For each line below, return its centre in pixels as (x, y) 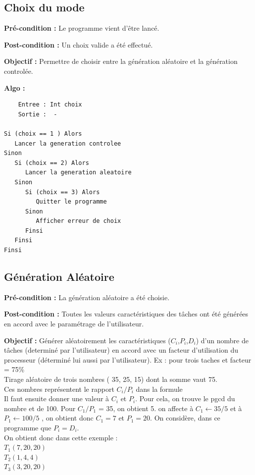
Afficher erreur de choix (78, 221)
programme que (28, 427)
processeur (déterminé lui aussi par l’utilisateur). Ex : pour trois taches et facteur (128, 359)
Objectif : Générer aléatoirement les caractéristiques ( (87, 340)
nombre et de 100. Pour (40, 408)
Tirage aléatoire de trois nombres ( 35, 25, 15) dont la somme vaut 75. (111, 379)
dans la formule (159, 389)
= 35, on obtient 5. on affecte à (146, 408)
